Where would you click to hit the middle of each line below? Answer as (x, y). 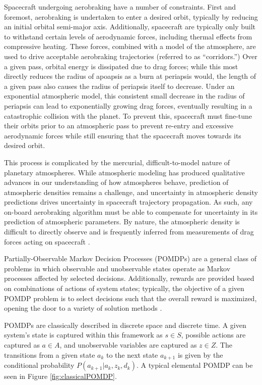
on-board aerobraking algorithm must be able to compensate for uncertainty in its (131, 211)
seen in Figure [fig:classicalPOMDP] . (60, 376)
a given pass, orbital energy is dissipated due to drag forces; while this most (121, 66)
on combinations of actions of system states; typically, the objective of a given (124, 288)
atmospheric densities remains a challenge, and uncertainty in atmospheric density (131, 192)
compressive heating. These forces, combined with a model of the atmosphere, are (130, 46)
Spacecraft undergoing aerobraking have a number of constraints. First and (120, 7)
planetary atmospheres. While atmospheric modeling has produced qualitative (124, 172)
